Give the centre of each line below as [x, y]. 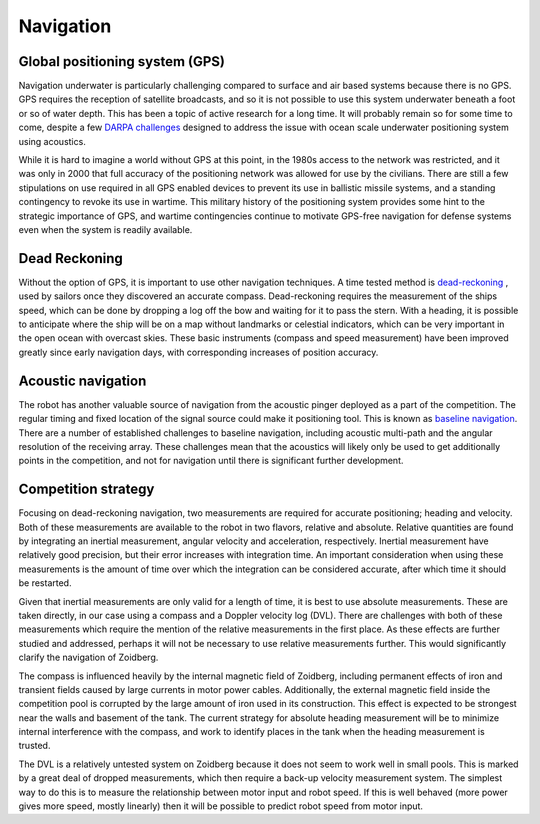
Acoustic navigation [82, 380]
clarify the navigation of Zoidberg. [88, 657]
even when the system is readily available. [105, 229]
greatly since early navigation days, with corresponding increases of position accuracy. [198, 352]
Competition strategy [86, 489]
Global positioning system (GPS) [121, 61]
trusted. [34, 746]
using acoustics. [52, 141]
